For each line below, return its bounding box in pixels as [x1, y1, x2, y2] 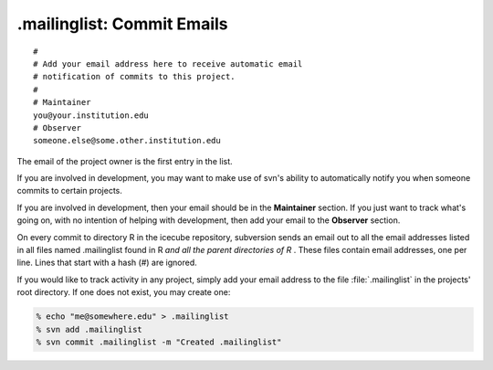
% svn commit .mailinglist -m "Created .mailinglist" [36, 336, 282, 347]
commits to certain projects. [16, 185, 123, 196]
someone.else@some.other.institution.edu [33, 135, 221, 146]
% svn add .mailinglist [36, 324, 143, 334]
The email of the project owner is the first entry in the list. [16, 155, 233, 166]
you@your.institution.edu [33, 110, 150, 121]
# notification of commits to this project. [33, 71, 236, 82]
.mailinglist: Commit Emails [16, 14, 228, 34]
